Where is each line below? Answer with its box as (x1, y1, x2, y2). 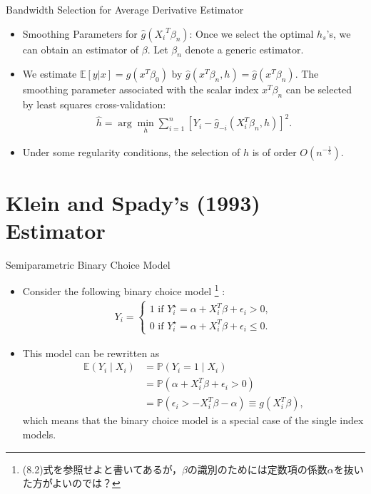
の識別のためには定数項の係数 (187, 461, 327, 476)
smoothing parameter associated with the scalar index (22, 82, 259, 97)
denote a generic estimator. (185, 41, 304, 56)
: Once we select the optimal (189, 26, 314, 41)
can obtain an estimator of (22, 41, 139, 56)
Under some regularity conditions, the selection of (22, 144, 240, 159)
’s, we (326, 26, 351, 41)
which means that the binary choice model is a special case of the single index (22, 413, 364, 428)
